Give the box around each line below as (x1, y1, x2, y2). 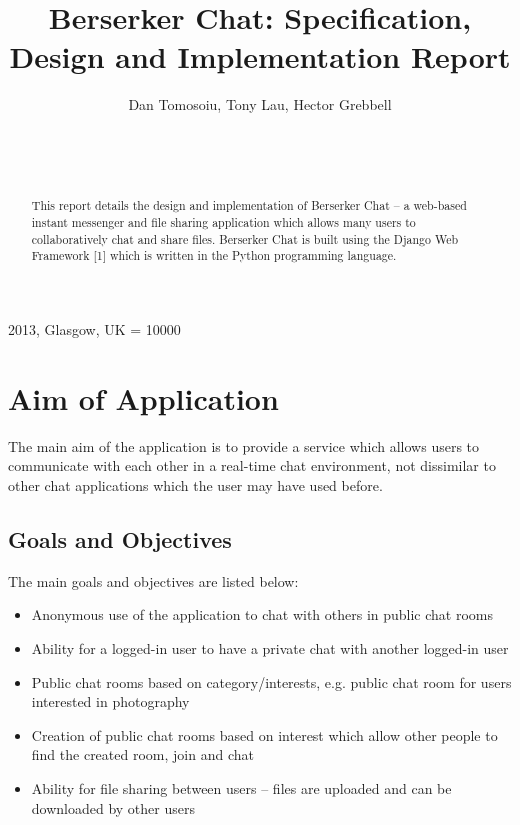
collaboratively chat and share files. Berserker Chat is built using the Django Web (31, 230, 459, 247)
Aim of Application (8, 377, 279, 418)
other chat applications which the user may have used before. (8, 475, 383, 496)
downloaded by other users (31, 797, 195, 818)
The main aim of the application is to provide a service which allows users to (8, 435, 480, 456)
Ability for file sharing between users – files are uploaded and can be (31, 777, 452, 798)
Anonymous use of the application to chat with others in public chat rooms (31, 604, 494, 625)
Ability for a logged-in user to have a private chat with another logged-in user (31, 638, 509, 658)
